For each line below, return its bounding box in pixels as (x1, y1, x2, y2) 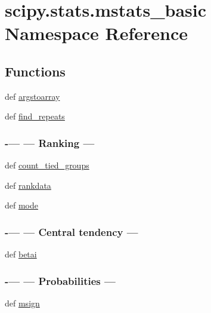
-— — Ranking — (5, 135, 95, 150)
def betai (5, 248, 37, 260)
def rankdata (5, 179, 51, 191)
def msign (5, 296, 40, 309)
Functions (5, 62, 66, 80)
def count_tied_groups (5, 159, 89, 171)
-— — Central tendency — (5, 224, 138, 239)
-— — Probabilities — (5, 273, 116, 288)
